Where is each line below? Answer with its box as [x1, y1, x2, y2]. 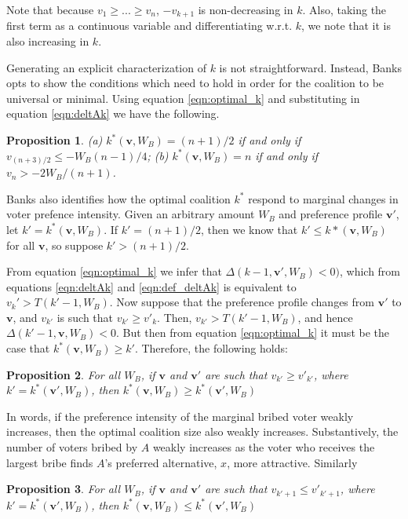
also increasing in [6, 33, 89, 49]
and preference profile [279, 206, 383, 222]
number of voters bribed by [6, 439, 138, 455]
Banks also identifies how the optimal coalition [6, 190, 231, 207]
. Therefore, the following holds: [134, 340, 288, 356]
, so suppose [45, 236, 104, 253]
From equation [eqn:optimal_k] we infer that [6, 263, 222, 280]
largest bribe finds [6, 454, 93, 470]
